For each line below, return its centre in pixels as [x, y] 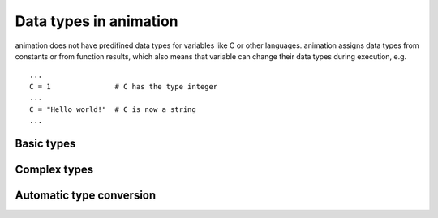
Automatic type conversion [86, 195]
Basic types [45, 143]
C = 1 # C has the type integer [124, 86]
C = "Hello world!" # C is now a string [113, 109]
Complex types [54, 169]
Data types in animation [97, 21]
